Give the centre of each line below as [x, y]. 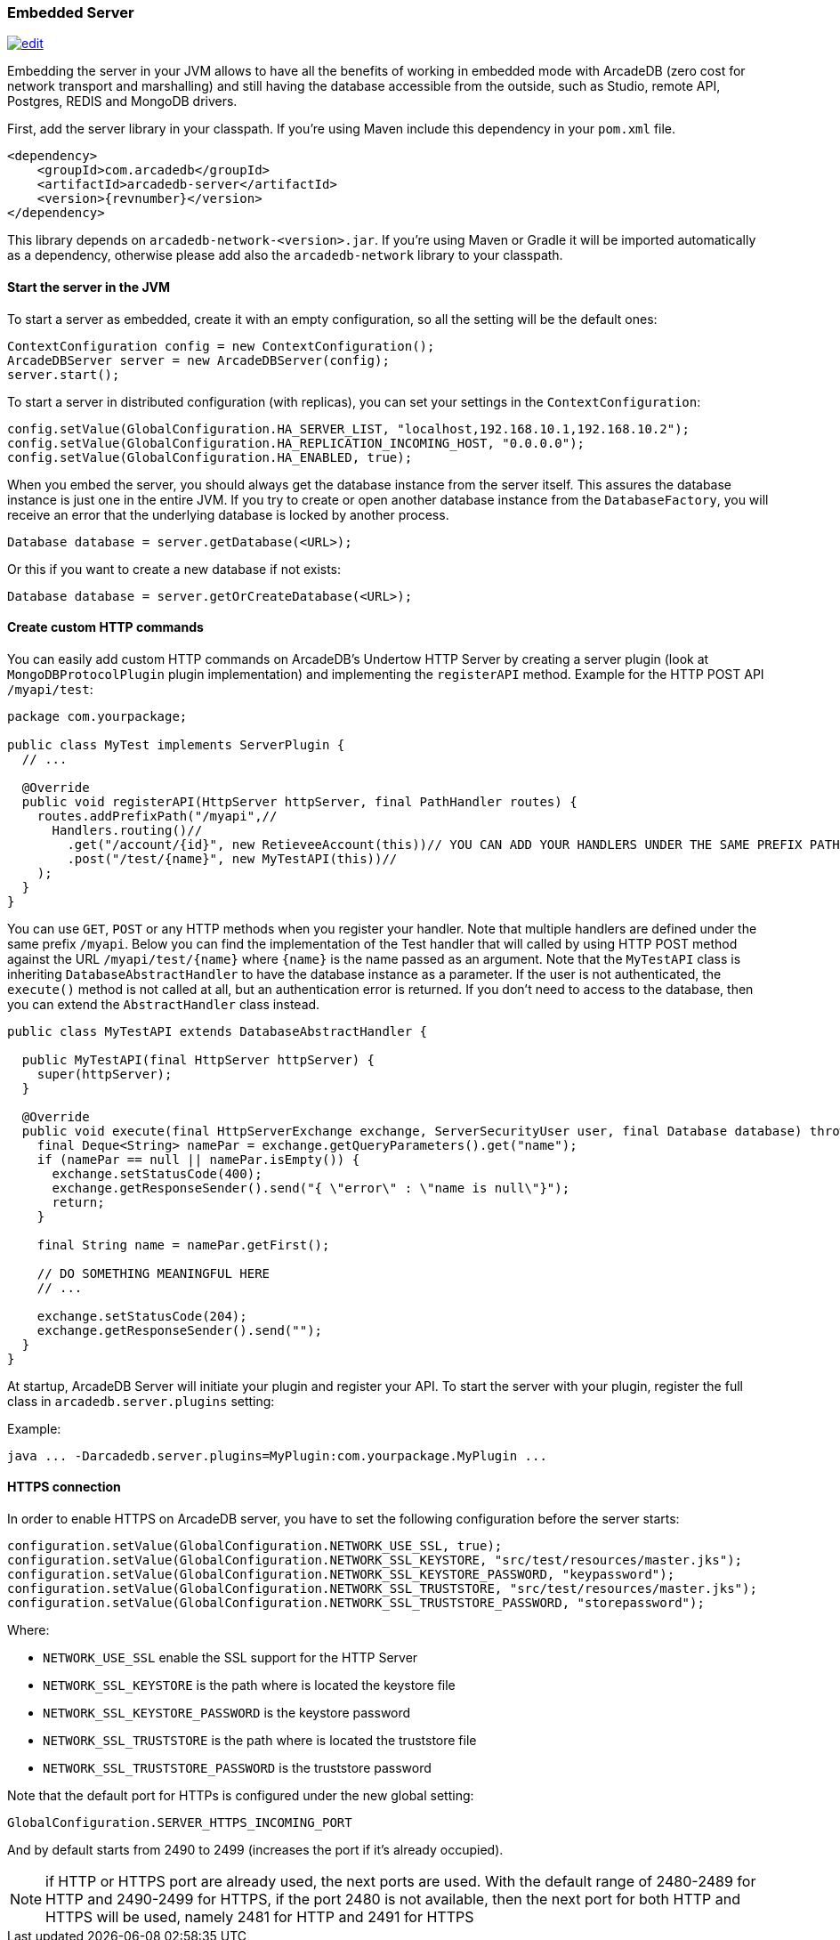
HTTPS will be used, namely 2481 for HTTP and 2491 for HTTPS [260, 1917]
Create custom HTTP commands [105, 627]
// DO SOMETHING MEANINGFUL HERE [153, 1273]
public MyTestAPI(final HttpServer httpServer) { [198, 1059]
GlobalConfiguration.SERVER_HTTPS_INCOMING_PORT [180, 1823]
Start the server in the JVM [89, 287]
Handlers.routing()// [127, 830]
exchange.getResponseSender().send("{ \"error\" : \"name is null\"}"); [311, 1188]
